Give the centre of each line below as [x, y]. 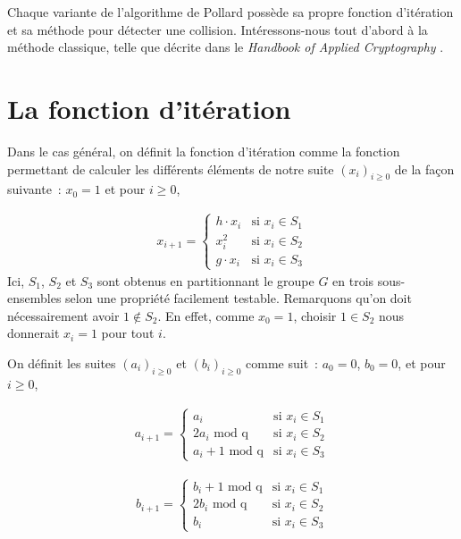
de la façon [424, 168]
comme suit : [282, 363]
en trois [353, 280]
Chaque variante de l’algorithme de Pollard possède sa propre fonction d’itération [230, 12]
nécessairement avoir [63, 315]
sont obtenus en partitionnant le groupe [205, 280]
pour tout [128, 333]
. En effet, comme [206, 315]
